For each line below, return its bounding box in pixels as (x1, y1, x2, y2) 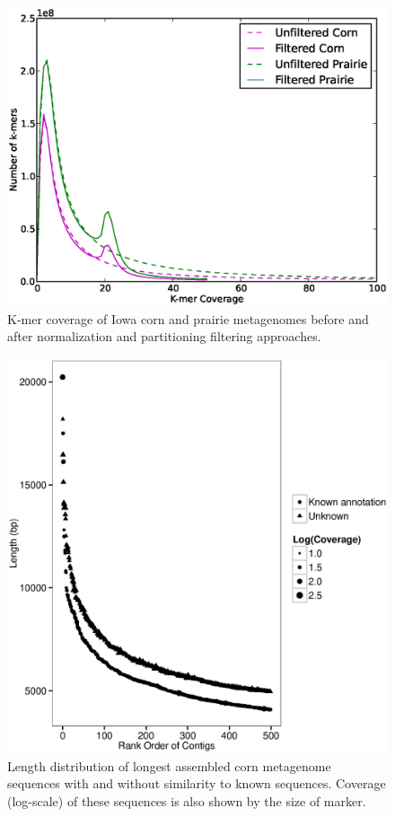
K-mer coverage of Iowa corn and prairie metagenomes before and (7, 309, 369, 328)
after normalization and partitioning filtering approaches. (7, 327, 321, 346)
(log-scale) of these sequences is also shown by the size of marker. (7, 791, 366, 810)
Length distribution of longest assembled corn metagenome (7, 756, 331, 775)
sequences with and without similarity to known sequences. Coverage (7, 774, 386, 793)
